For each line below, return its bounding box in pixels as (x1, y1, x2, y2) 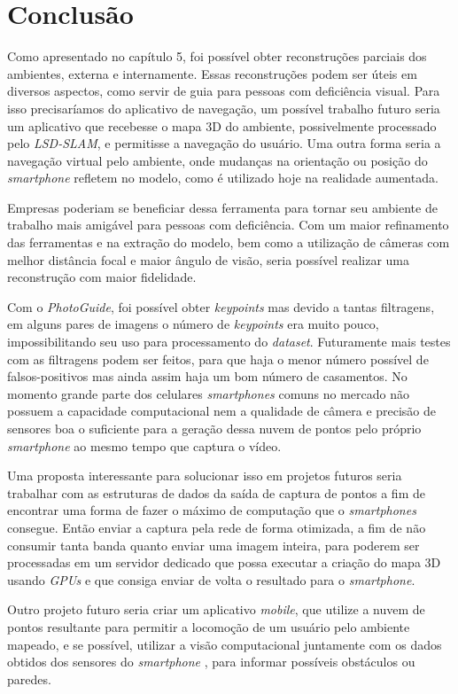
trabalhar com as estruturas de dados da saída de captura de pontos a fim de (7, 483, 425, 502)
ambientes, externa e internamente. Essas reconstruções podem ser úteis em (7, 64, 417, 82)
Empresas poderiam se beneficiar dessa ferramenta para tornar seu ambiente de (7, 198, 438, 216)
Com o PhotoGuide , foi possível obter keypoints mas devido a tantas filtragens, (7, 297, 435, 316)
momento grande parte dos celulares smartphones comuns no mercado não (7, 384, 409, 402)
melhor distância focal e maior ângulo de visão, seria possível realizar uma (7, 250, 410, 269)
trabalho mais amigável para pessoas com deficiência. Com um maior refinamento (7, 215, 449, 234)
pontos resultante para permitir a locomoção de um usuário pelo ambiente (7, 617, 410, 636)
